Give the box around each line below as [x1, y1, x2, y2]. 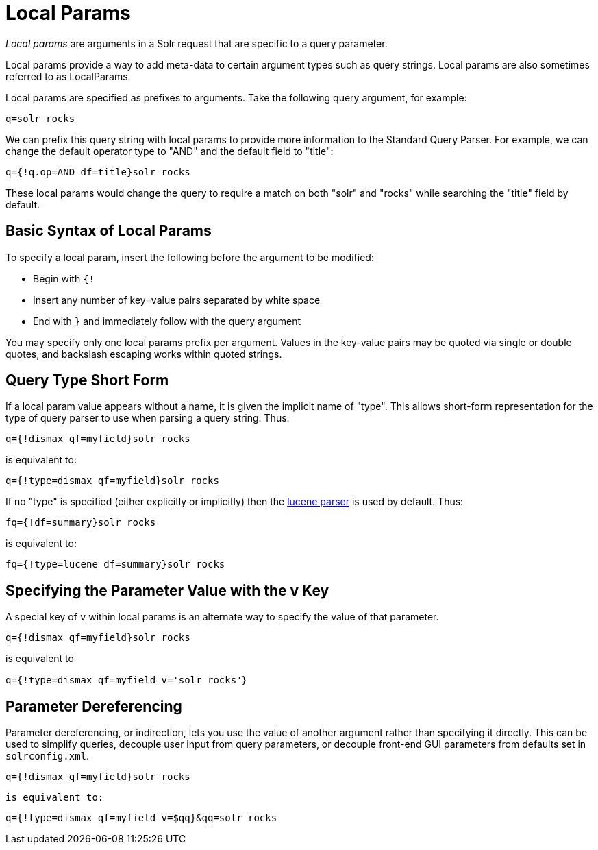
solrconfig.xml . [5, 750, 90, 762]
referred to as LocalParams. [5, 70, 131, 82]
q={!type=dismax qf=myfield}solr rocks [5, 475, 219, 487]
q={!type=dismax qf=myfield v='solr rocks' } [5, 674, 247, 686]
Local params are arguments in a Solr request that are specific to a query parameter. [5, 37, 388, 49]
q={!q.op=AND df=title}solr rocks [5, 166, 190, 178]
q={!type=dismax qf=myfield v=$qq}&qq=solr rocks [5, 812, 277, 824]
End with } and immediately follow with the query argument [33, 315, 301, 327]
